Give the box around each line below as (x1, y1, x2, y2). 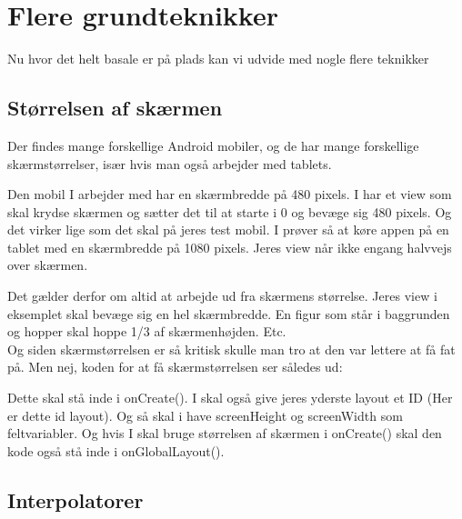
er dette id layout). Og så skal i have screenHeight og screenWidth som (7, 405, 403, 424)
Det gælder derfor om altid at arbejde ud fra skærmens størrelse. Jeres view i (7, 286, 437, 305)
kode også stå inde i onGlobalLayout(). (7, 441, 225, 460)
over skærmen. (7, 255, 88, 274)
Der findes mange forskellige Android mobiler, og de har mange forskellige (7, 135, 419, 155)
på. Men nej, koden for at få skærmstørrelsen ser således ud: (7, 357, 343, 376)
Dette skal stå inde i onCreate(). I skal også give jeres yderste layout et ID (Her (7, 388, 453, 407)
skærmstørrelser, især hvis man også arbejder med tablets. (7, 154, 332, 173)
